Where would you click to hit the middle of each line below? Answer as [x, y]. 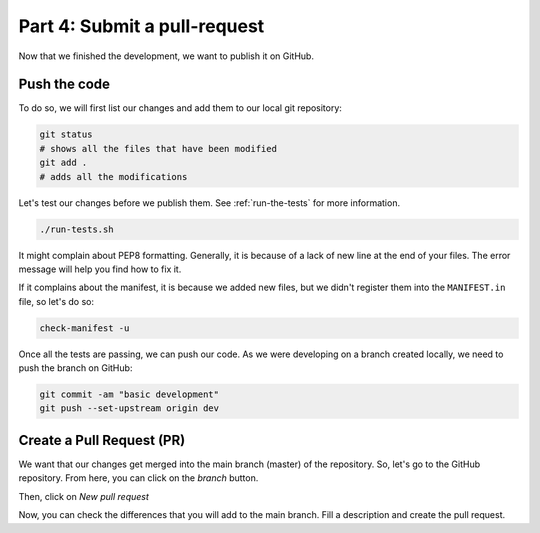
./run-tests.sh [76, 229]
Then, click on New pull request [84, 496]
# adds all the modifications [113, 176]
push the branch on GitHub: [75, 368]
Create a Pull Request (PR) [102, 440]
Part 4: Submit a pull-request [141, 26]
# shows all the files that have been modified [158, 148]
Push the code [64, 84]
